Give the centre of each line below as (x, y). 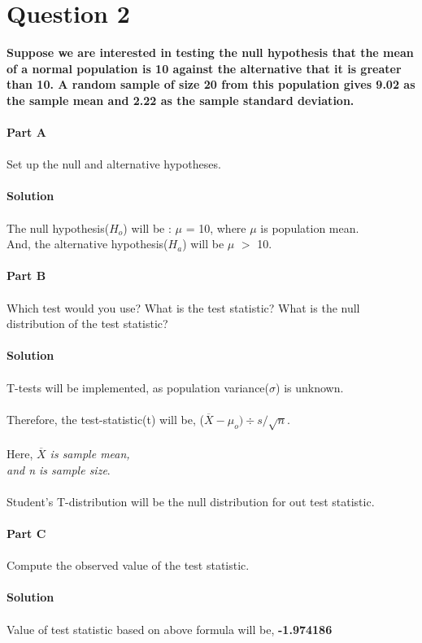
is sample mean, (90, 454)
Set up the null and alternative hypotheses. (114, 164)
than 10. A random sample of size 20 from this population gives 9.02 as (211, 84)
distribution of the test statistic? (87, 324)
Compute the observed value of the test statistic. (128, 565)
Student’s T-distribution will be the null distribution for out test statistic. (191, 501)
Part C (26, 534)
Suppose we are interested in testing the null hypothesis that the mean (210, 52)
